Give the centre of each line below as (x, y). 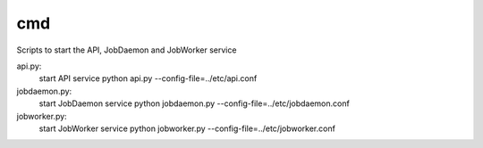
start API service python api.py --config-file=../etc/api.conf (148, 78)
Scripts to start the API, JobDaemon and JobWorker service (127, 50)
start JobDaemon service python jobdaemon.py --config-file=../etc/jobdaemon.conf (195, 103)
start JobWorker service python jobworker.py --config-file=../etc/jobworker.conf (187, 128)
